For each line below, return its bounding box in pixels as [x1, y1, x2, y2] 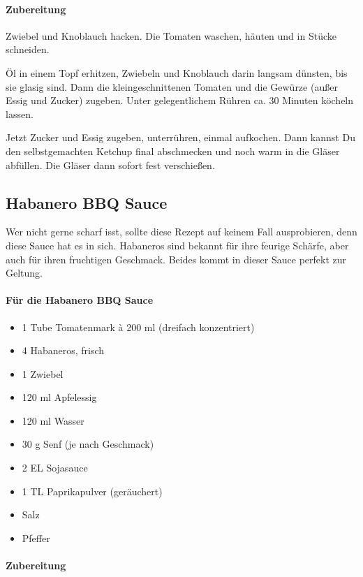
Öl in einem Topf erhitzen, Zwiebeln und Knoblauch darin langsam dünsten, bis [6, 65, 348, 80]
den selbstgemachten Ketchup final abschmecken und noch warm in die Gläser [6, 143, 340, 158]
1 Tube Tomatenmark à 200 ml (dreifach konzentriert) [22, 319, 255, 334]
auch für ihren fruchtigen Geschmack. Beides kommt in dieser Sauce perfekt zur [6, 251, 347, 266]
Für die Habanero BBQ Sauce [6, 293, 154, 307]
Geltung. [6, 265, 43, 280]
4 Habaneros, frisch [22, 343, 105, 358]
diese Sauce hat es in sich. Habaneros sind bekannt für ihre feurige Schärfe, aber [6, 238, 349, 252]
